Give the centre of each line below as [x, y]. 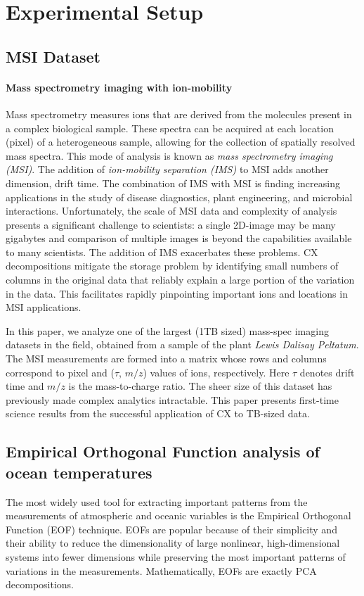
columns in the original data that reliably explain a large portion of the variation [180, 280]
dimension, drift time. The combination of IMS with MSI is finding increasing [173, 183]
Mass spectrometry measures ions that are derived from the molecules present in [179, 114]
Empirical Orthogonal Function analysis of [163, 451]
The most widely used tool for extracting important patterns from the [157, 501]
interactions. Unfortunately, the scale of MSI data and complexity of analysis [171, 211]
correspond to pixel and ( [60, 372]
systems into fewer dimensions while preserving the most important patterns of [176, 556]
